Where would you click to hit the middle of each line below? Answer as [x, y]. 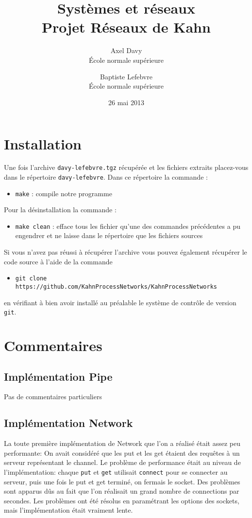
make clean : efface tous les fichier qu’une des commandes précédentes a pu [128, 226]
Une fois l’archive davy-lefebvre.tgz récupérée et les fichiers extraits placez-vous [126, 167]
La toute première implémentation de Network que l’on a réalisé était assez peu [122, 443]
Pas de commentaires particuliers [53, 397]
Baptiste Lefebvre [126, 76]
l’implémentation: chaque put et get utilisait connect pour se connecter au [116, 472]
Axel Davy [126, 50]
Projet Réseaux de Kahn [126, 27]
